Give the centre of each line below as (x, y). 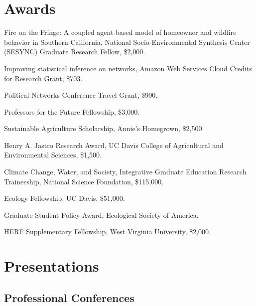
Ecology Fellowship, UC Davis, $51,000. (64, 198)
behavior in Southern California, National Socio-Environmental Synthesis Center (127, 42)
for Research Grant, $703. (43, 78)
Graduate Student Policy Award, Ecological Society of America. (101, 215)
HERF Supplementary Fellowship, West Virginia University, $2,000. (107, 231)
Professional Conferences (69, 297)
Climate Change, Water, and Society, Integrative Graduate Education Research (125, 172)
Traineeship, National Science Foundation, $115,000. (84, 181)
